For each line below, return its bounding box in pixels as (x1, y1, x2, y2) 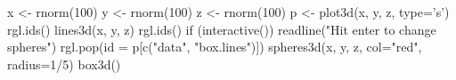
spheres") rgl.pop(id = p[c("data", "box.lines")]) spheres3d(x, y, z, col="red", (7, 37, 422, 56)
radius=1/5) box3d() (7, 54, 121, 73)
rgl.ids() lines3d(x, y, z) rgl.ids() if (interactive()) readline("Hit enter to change (7, 20, 436, 38)
